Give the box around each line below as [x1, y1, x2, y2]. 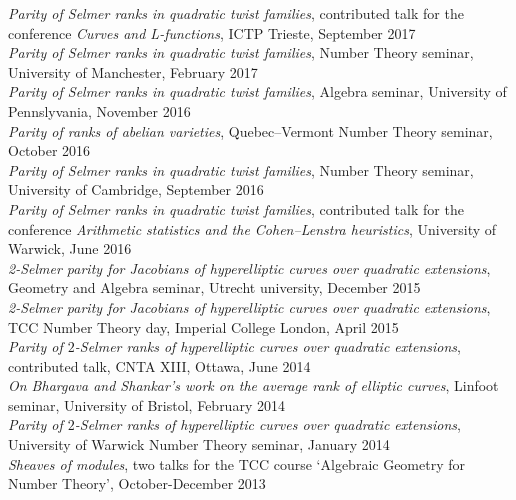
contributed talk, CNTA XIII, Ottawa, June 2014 [8, 355, 311, 376]
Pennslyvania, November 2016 [8, 100, 191, 121]
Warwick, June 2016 [8, 238, 132, 259]
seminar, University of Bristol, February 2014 [8, 394, 285, 415]
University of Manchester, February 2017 [8, 61, 258, 82]
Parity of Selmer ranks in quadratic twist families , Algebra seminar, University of [8, 81, 507, 102]
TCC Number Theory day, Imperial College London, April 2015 [8, 316, 399, 337]
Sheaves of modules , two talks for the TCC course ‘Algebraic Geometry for [8, 453, 466, 474]
